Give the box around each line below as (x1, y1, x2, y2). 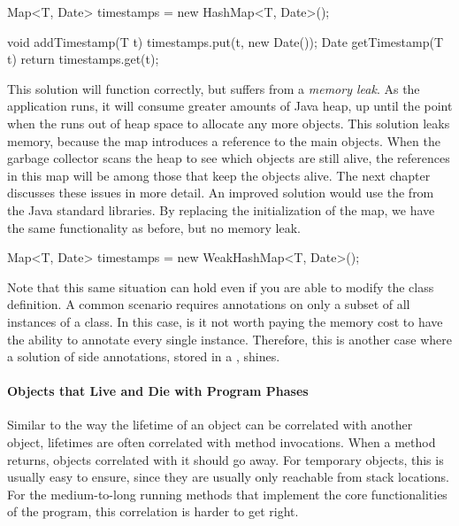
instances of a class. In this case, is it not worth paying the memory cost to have (7, 312, 443, 330)
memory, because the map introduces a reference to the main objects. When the (7, 131, 440, 150)
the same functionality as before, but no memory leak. (7, 218, 301, 236)
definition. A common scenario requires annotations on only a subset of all (7, 295, 410, 313)
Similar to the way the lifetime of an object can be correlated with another (7, 415, 413, 434)
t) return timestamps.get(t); (7, 50, 159, 68)
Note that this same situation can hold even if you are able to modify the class (7, 277, 434, 296)
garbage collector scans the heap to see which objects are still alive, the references (7, 149, 450, 167)
